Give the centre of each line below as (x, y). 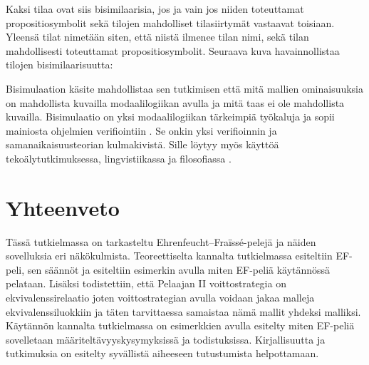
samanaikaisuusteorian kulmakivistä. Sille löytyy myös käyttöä (142, 144)
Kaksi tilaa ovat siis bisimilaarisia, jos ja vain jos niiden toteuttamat (155, 9)
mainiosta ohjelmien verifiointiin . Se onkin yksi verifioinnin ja (141, 130)
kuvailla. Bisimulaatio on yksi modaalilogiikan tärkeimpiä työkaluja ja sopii (170, 117)
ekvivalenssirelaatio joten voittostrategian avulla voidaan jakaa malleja (160, 298)
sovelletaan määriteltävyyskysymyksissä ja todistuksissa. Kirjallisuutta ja (166, 339)
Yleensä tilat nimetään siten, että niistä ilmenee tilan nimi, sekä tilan (157, 37)
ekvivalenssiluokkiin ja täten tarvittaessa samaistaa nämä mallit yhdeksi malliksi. (183, 311)
